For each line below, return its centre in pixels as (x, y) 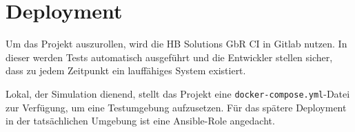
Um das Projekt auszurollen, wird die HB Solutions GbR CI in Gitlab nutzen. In (176, 44)
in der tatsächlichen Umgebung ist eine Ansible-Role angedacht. (140, 121)
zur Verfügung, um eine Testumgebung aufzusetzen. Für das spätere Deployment (176, 107)
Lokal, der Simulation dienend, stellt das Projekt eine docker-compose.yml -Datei (178, 93)
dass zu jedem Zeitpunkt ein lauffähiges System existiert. (126, 70)
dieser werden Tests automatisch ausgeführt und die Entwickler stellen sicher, (169, 57)
